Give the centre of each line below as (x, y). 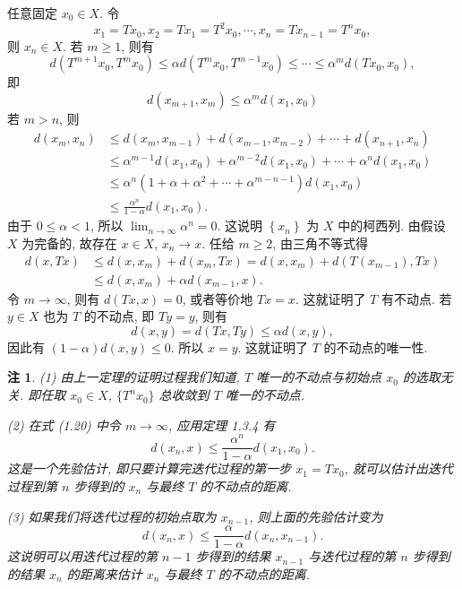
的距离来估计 (104, 573)
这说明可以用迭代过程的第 (82, 556)
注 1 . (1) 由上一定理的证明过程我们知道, (124, 377)
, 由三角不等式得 (320, 243)
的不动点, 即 (119, 316)
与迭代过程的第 (352, 556)
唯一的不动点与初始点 (319, 377)
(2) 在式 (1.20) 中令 (64, 424)
